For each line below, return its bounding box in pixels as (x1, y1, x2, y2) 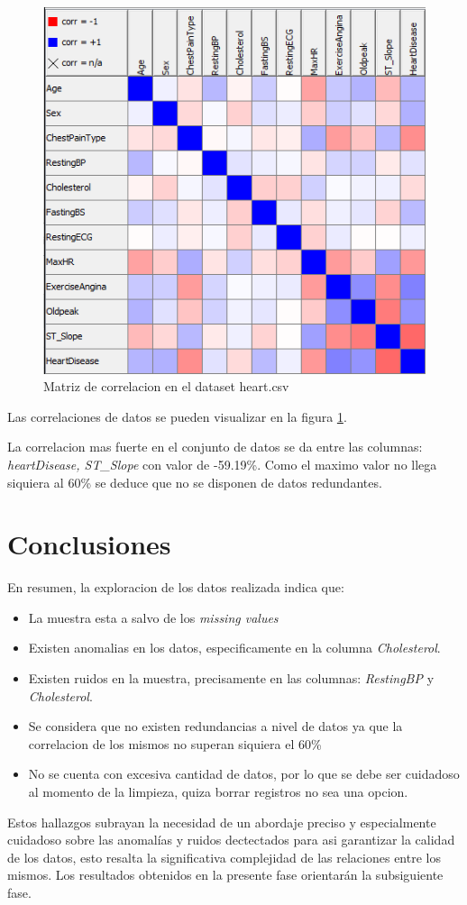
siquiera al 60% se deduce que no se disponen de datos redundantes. (7, 472, 382, 491)
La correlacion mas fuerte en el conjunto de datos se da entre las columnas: (7, 437, 423, 456)
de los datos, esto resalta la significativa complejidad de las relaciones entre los (7, 847, 441, 866)
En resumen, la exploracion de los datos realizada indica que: (7, 578, 344, 597)
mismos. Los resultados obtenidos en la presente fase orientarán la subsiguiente (7, 865, 444, 884)
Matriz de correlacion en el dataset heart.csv (43, 377, 289, 396)
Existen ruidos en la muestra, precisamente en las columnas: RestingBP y (28, 669, 435, 688)
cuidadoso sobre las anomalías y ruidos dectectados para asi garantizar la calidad (7, 830, 455, 849)
